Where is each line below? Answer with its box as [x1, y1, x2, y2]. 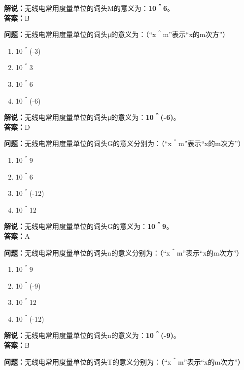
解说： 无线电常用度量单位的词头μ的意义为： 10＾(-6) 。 [4, 112, 180, 122]
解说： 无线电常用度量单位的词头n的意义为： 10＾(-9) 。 [4, 330, 180, 340]
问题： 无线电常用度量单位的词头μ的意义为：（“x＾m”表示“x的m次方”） [4, 29, 230, 39]
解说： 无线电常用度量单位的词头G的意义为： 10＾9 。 [4, 221, 174, 231]
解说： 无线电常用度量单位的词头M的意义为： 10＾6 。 [4, 3, 174, 13]
